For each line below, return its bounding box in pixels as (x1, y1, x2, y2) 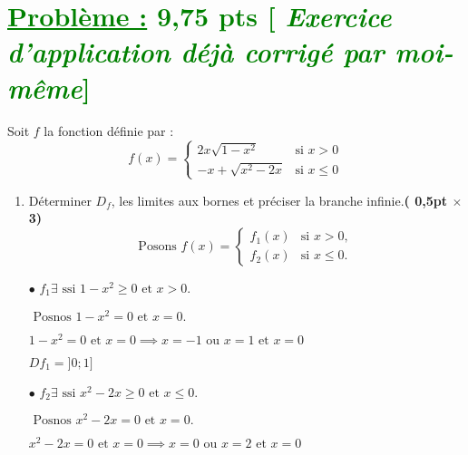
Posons (138, 239, 177, 253)
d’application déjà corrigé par (7, 33, 385, 71)
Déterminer (28, 190, 92, 209)
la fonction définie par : (44, 121, 174, 140)
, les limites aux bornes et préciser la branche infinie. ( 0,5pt (111, 190, 447, 209)
